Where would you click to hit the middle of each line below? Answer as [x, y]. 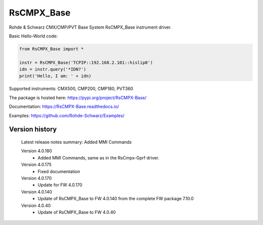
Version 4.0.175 [37, 165]
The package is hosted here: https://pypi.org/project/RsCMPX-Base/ [78, 98]
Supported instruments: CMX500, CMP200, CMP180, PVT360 [71, 89]
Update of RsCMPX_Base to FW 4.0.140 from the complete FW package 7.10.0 [116, 199]
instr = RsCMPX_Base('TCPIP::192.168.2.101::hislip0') [86, 62]
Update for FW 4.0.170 [60, 185]
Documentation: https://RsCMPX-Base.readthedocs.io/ [64, 106]
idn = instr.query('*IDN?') [53, 69]
